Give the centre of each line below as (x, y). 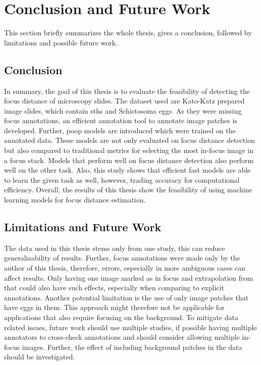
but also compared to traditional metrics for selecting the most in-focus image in (129, 150)
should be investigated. (40, 357)
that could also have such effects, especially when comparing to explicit (114, 288)
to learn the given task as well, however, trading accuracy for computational (122, 179)
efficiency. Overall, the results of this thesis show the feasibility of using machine (128, 190)
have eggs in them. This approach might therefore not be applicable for (114, 307)
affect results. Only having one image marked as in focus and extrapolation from (129, 277)
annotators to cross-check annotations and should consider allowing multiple (122, 337)
